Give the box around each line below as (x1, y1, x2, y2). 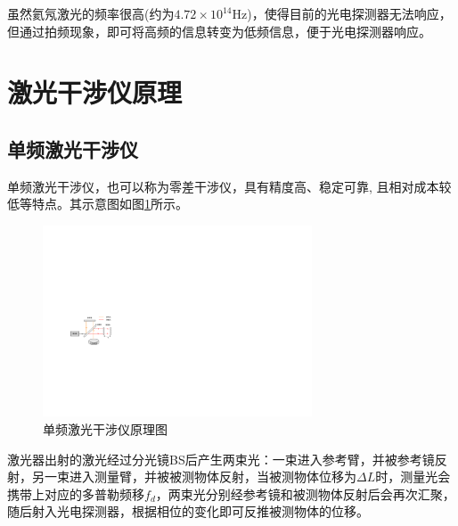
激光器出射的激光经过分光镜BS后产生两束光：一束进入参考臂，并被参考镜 (7, 449, 435, 468)
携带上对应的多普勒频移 (7, 484, 144, 503)
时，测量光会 (375, 467, 451, 486)
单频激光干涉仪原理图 (43, 419, 168, 438)
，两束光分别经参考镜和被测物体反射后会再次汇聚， (155, 484, 455, 503)
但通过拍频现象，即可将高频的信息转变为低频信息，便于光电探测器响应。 (7, 21, 431, 40)
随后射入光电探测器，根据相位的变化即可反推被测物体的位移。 (7, 502, 369, 521)
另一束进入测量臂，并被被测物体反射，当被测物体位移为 (31, 467, 356, 486)
